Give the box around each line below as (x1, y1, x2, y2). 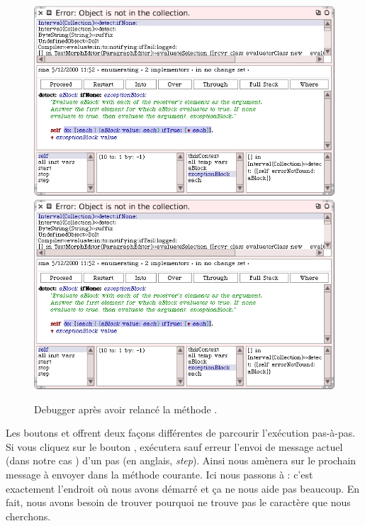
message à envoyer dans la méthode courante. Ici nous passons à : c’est (6, 466, 313, 481)
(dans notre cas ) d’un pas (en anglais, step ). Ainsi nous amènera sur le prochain (6, 453, 356, 468)
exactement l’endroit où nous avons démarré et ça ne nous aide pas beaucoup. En (6, 481, 360, 496)
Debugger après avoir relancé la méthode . (34, 401, 218, 416)
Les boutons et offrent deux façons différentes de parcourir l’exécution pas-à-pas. (6, 425, 356, 440)
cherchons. (6, 508, 51, 523)
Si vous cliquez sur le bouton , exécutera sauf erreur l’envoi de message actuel (6, 439, 343, 454)
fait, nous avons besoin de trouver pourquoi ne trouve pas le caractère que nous (6, 495, 351, 510)
